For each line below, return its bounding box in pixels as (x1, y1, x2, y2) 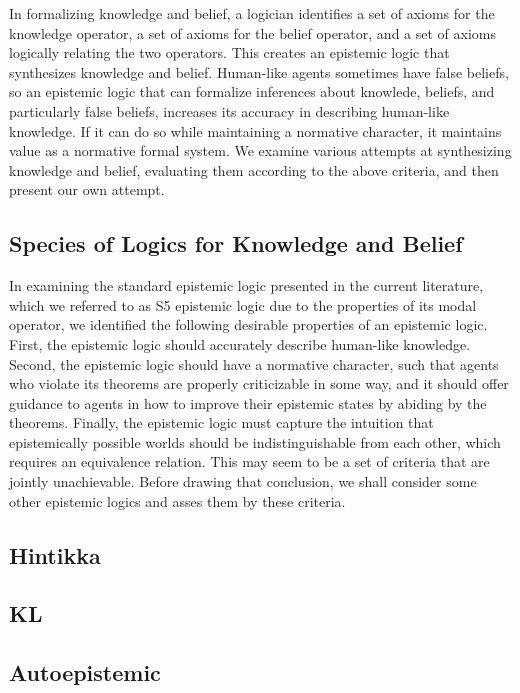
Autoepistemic (9, 657, 161, 688)
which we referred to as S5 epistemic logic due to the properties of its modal (9, 294, 477, 315)
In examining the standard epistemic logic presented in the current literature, (9, 275, 484, 296)
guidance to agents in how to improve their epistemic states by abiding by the (9, 392, 487, 413)
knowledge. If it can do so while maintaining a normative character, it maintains (9, 120, 502, 141)
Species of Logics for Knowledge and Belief (9, 228, 463, 259)
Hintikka (9, 539, 101, 570)
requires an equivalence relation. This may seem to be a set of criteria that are (9, 451, 490, 472)
